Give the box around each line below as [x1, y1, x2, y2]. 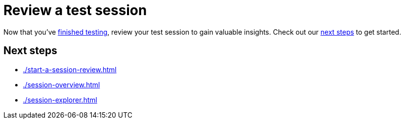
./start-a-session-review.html [23, 65, 117, 74]
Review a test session [3, 2, 147, 19]
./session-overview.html [23, 80, 100, 89]
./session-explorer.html [23, 95, 97, 104]
